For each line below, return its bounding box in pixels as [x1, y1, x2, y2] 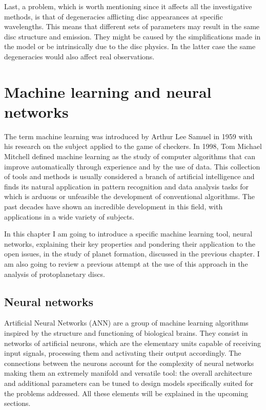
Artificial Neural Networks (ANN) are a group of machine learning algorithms [4, 317, 249, 328]
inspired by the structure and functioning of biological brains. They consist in [4, 327, 248, 338]
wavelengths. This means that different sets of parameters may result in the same [4, 21, 260, 32]
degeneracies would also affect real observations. [4, 51, 155, 61]
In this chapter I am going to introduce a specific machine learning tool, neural [4, 228, 253, 239]
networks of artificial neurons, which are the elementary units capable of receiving [4, 337, 261, 348]
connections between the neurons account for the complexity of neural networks [4, 357, 254, 368]
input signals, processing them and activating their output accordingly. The [4, 348, 241, 358]
